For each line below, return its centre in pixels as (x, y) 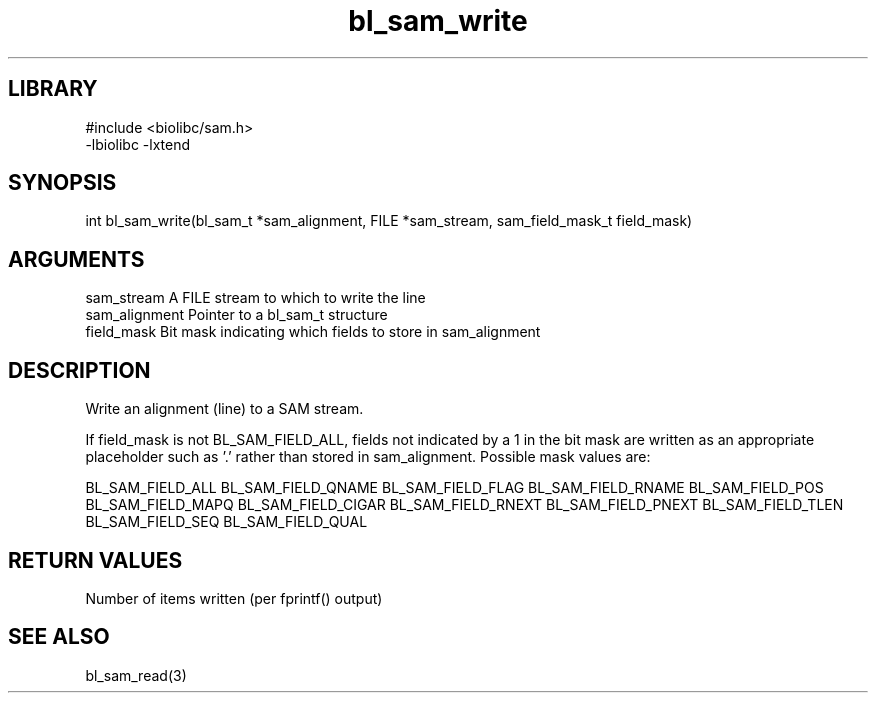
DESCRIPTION (79, 370)
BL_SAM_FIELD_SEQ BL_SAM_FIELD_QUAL (226, 522)
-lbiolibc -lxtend (138, 144)
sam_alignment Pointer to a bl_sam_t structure (236, 315)
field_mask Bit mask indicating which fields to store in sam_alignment (313, 332)
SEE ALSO (59, 637)
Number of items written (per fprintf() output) (234, 598)
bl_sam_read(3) (136, 675)
